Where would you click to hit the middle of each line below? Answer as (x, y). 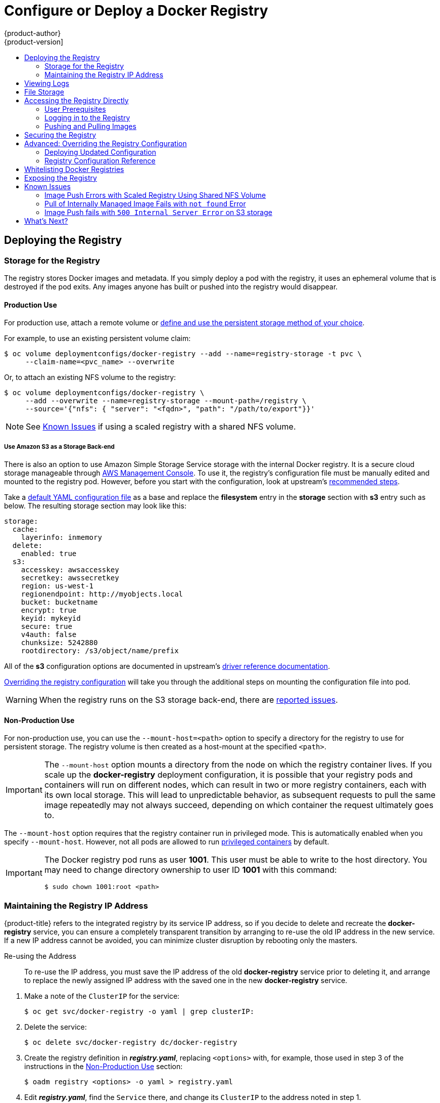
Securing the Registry (60, 135)
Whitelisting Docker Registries (74, 169)
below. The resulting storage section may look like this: (95, 505)
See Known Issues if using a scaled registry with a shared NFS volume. (161, 427)
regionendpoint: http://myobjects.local (102, 594)
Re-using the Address (40, 956)
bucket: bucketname (59, 602)
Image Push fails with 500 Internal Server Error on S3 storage (158, 212)
